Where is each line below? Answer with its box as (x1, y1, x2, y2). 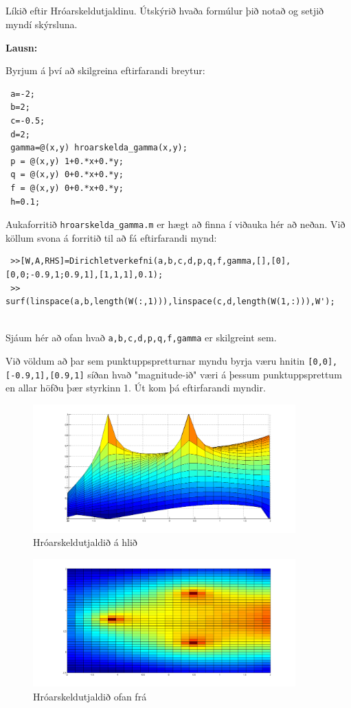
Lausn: (5, 40, 38, 54)
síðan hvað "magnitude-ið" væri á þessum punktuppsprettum (87, 367, 342, 381)
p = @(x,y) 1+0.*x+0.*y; (10, 156, 124, 166)
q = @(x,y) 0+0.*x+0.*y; (10, 170, 124, 180)
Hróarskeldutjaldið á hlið (33, 535, 137, 549)
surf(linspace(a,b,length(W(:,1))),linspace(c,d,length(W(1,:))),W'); (5, 297, 335, 307)
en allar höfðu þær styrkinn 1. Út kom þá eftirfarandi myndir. (5, 380, 266, 395)
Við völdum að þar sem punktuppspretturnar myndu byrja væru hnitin (5, 353, 305, 367)
